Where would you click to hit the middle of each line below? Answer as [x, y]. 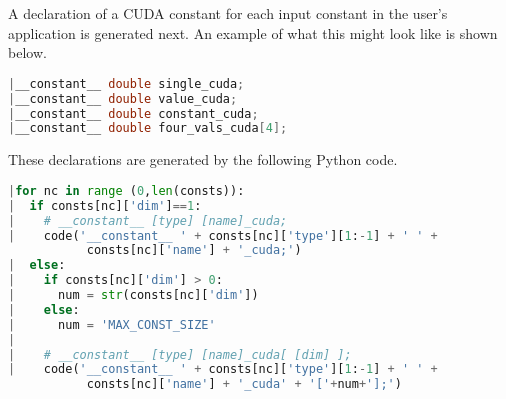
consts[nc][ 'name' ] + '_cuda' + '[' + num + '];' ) [244, 384]
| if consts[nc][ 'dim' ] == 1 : [105, 205]
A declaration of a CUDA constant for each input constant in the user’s [228, 13]
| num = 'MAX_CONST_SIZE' [112, 324]
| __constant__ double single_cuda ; [126, 83]
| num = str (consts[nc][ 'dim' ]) [133, 295]
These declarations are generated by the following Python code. [203, 159]
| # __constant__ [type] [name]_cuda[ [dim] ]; [180, 354]
